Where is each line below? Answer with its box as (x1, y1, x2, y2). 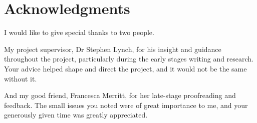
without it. (4, 73, 37, 83)
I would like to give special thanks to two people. (4, 27, 154, 37)
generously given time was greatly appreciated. (4, 109, 148, 120)
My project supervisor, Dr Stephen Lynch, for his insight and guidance (4, 43, 221, 54)
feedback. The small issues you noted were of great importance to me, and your (4, 99, 248, 110)
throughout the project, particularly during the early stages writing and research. (4, 53, 254, 64)
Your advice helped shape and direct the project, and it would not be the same (4, 63, 247, 73)
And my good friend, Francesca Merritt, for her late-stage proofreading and (4, 90, 236, 100)
